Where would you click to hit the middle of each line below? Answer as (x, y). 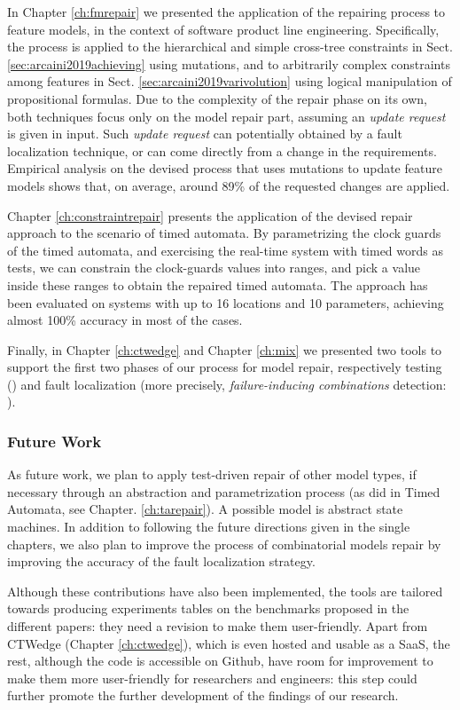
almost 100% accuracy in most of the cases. (125, 320)
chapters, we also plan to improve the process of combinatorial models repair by (224, 544)
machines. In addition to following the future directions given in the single (209, 527)
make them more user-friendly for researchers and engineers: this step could (212, 678)
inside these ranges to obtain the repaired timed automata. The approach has (218, 284)
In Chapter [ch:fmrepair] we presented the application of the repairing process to (226, 12)
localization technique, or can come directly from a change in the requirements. (222, 150)
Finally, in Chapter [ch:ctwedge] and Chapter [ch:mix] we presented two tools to (225, 349)
